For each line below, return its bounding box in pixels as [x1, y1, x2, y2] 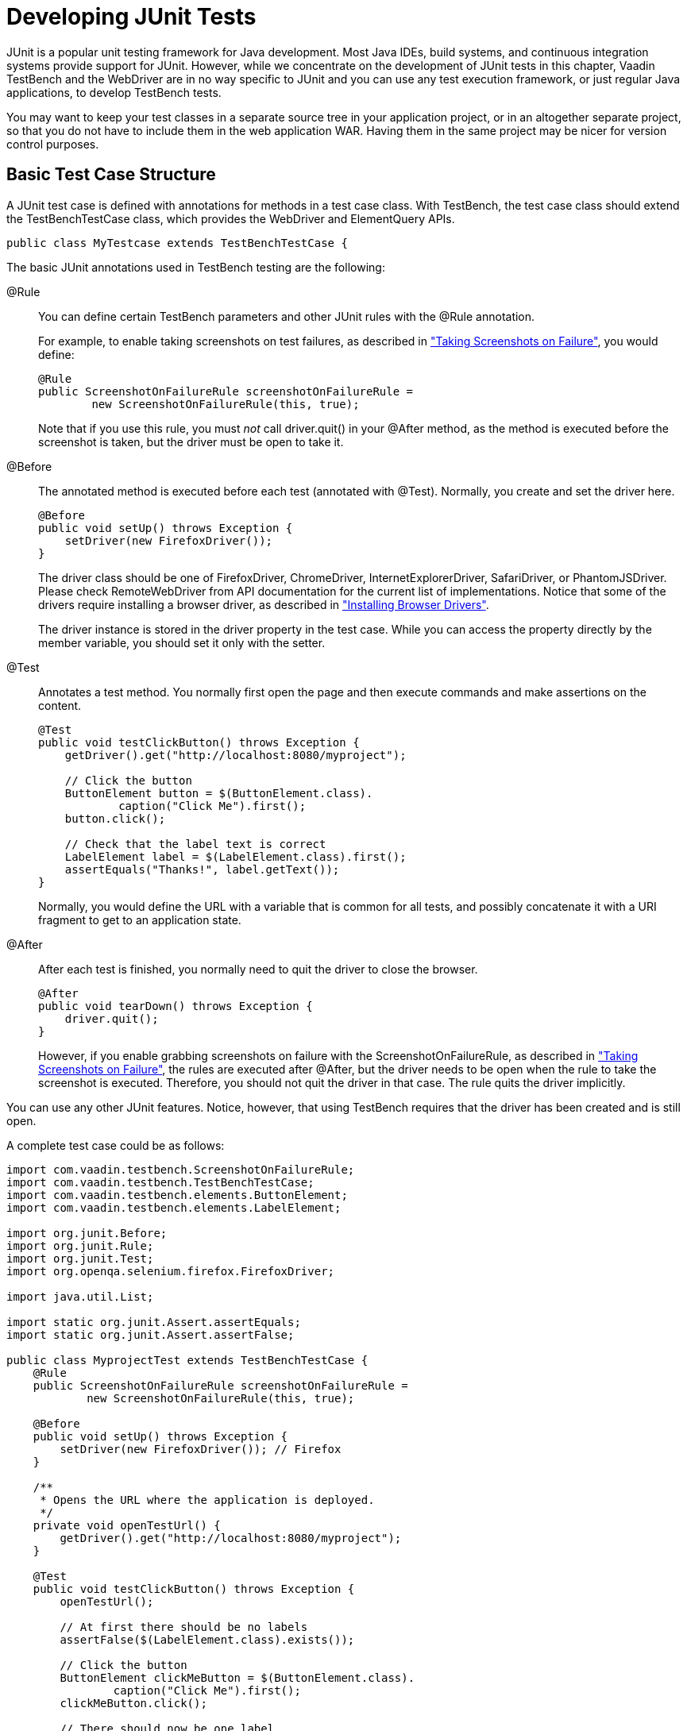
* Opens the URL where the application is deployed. [40, 1493, 375, 1506]
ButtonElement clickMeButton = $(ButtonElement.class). [60, 1671, 415, 1684]
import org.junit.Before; [6, 1226, 168, 1239]
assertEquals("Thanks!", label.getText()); [64, 862, 340, 876]
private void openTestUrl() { [33, 1518, 221, 1532]
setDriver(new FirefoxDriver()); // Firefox [60, 1442, 342, 1455]
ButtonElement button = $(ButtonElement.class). [64, 786, 373, 800]
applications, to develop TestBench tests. [6, 85, 222, 99]
